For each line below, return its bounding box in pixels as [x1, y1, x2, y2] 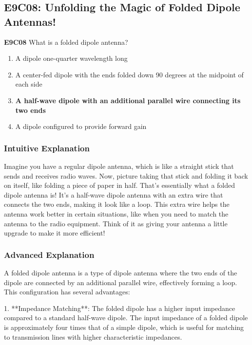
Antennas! [4, 14, 56, 29]
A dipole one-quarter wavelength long [15, 53, 128, 63]
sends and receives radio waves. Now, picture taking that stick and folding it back [4, 170, 248, 181]
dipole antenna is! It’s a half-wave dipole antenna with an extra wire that [4, 189, 223, 200]
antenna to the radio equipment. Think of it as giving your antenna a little [4, 218, 228, 228]
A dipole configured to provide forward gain [15, 121, 147, 131]
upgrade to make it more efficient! [4, 228, 105, 238]
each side [15, 79, 42, 89]
